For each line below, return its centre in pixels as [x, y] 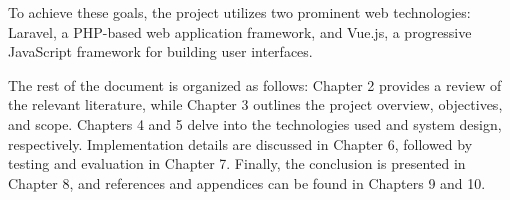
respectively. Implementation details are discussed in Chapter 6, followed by [240, 143]
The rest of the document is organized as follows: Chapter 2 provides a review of [255, 84]
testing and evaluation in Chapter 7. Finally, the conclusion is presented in [237, 163]
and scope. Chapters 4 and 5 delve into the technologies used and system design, [255, 123]
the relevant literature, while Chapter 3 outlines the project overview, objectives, [255, 104]
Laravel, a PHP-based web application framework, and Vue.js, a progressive [240, 31]
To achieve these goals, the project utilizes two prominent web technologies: [239, 12]
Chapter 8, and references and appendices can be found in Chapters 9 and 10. [247, 182]
